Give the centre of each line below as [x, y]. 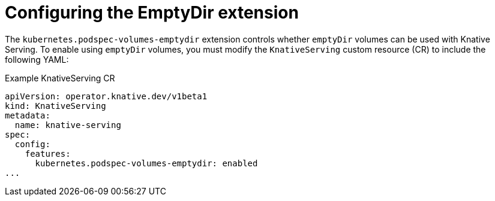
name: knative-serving [68, 125]
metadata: [28, 115]
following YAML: [37, 59]
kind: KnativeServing [55, 106]
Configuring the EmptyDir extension [152, 13]
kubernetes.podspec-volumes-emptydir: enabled [146, 163]
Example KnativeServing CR [60, 78]
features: [48, 153]
